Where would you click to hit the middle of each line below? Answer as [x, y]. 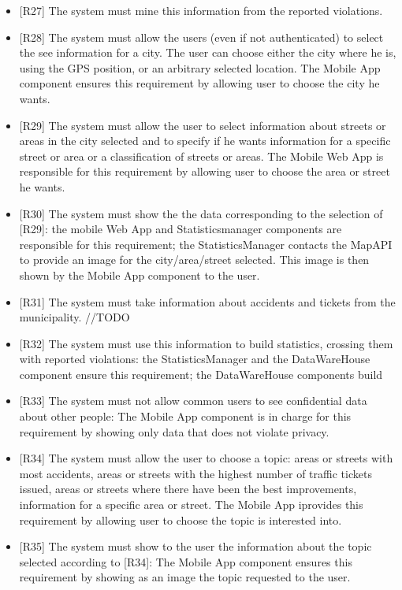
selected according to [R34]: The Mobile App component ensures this [186, 561]
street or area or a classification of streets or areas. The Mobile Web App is [201, 156]
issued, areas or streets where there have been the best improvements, [188, 489]
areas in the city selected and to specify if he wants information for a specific [205, 141]
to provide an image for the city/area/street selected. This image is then [194, 260]
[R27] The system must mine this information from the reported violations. [201, 10]
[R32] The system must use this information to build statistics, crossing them [206, 343]
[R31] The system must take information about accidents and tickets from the [207, 301]
